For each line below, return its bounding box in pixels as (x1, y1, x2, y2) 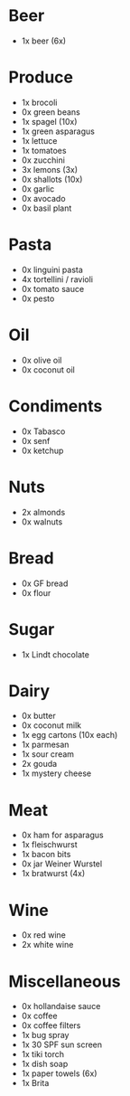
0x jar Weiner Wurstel (21, 858, 103, 869)
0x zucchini (21, 155, 65, 165)
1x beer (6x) (21, 35, 67, 46)
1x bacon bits (21, 849, 71, 860)
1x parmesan (21, 739, 70, 751)
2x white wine (21, 940, 74, 950)
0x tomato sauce (21, 283, 85, 294)
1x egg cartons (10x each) (21, 730, 118, 741)
